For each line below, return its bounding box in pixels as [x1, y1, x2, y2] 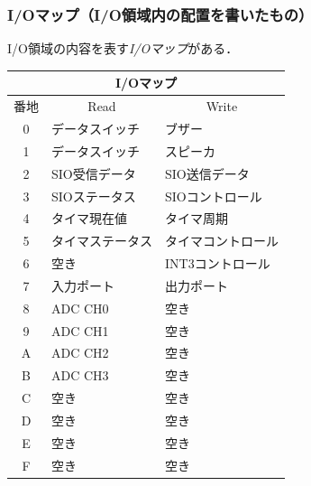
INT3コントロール [165, 254, 270, 273]
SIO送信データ [165, 164, 250, 182]
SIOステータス [51, 186, 136, 205]
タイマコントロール [165, 231, 279, 250]
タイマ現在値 [51, 209, 127, 228]
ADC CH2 [51, 343, 109, 362]
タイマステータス [51, 231, 152, 250]
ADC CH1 [51, 321, 109, 340]
